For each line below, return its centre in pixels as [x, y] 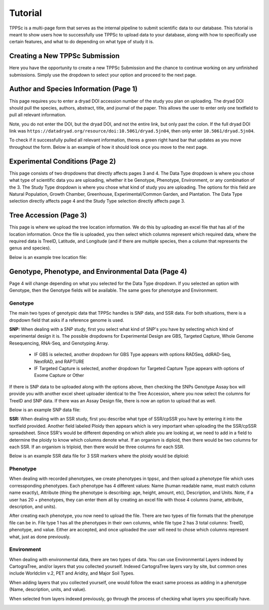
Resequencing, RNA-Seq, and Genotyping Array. [59, 343]
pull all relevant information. [38, 115]
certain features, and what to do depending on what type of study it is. [82, 42]
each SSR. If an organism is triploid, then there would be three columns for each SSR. [97, 447]
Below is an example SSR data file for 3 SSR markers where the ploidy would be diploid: [99, 456]
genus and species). [30, 248]
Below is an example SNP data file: [45, 410]
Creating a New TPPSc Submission [64, 56]
